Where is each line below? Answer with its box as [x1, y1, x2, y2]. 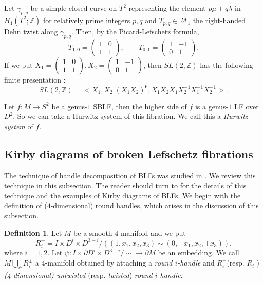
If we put [4, 59, 33, 70]
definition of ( [4, 200, 47, 211]
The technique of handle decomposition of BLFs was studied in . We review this [4, 170, 256, 180]
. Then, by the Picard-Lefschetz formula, [71, 26, 199, 36]
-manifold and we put [118, 227, 186, 238]
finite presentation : [4, 74, 66, 85]
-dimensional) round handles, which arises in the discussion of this [50, 200, 259, 211]
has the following [200, 59, 253, 70]
